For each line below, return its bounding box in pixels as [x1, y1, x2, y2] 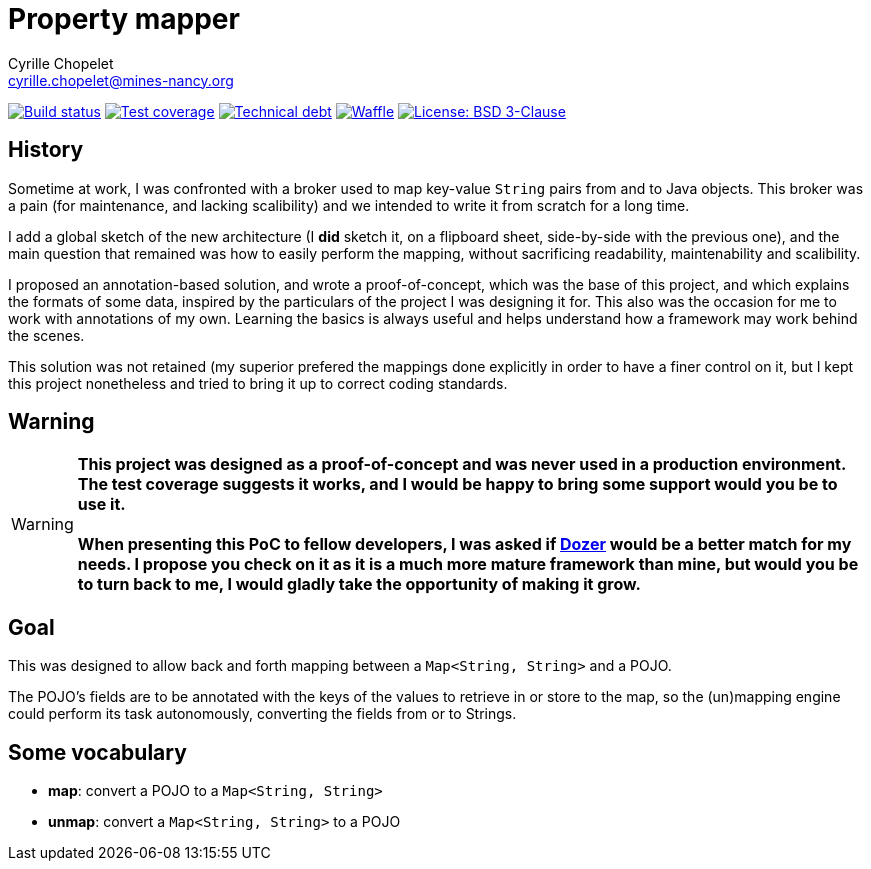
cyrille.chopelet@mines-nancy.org [8, 71, 234, 89]
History [8, 137, 84, 163]
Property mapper [8, 2, 240, 36]
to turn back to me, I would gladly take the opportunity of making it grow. [77, 574, 641, 595]
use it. [77, 494, 126, 515]
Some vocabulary [8, 739, 187, 765]
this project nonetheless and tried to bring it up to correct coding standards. [8, 374, 508, 392]
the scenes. [8, 326, 85, 344]
